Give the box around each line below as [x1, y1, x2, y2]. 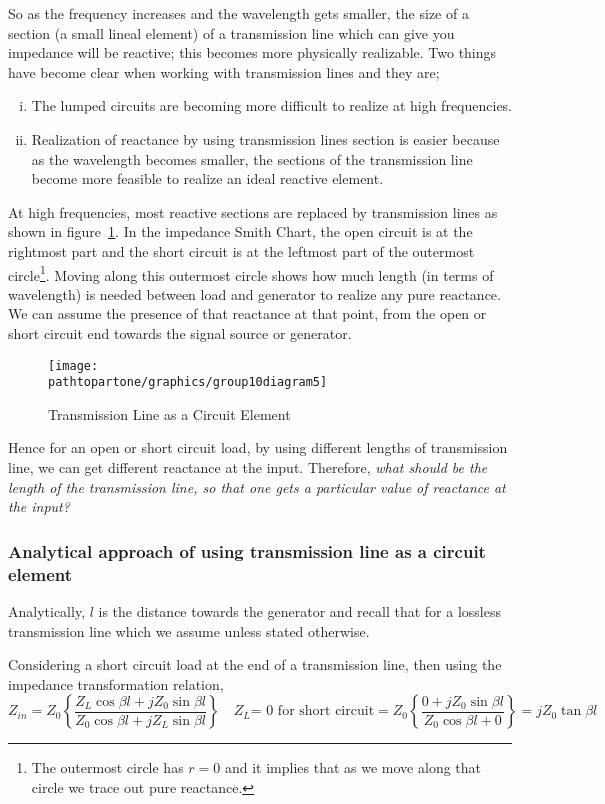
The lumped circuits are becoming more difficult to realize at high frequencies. [31, 95, 513, 116]
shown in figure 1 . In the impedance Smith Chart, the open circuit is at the [8, 221, 473, 242]
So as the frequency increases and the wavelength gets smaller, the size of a [8, 3, 469, 23]
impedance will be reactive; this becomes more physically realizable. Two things [8, 42, 497, 63]
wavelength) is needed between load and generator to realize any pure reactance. [8, 283, 501, 304]
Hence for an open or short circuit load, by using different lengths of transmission [8, 437, 508, 458]
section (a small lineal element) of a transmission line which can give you [8, 22, 455, 43]
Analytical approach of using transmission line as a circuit [8, 538, 486, 563]
